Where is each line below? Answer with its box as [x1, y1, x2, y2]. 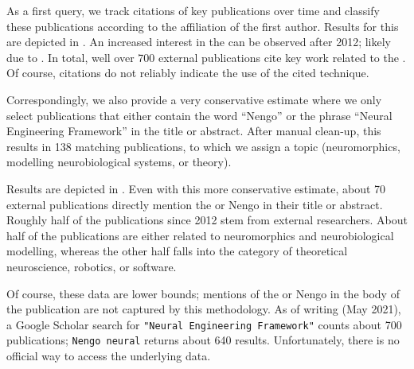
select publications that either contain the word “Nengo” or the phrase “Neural [6, 107, 393, 123]
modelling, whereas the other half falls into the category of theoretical [6, 243, 348, 259]
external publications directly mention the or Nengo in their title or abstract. [6, 196, 383, 212]
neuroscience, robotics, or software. [6, 258, 177, 274]
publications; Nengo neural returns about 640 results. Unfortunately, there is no [6, 332, 400, 348]
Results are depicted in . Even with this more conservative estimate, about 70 [6, 180, 386, 196]
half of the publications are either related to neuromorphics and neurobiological [6, 227, 394, 243]
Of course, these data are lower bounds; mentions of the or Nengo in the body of [6, 285, 400, 301]
